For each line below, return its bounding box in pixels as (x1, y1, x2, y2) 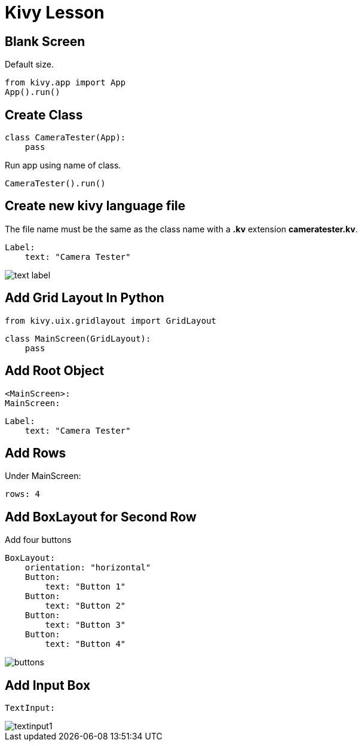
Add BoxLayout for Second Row (5, 509, 197, 524)
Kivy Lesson (5, 2, 105, 23)
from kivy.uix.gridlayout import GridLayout (5, 315, 217, 326)
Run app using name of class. (5, 160, 121, 171)
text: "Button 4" (45, 639, 126, 649)
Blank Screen (5, 33, 85, 49)
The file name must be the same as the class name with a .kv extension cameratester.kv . (5, 223, 358, 234)
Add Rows (5, 445, 66, 461)
